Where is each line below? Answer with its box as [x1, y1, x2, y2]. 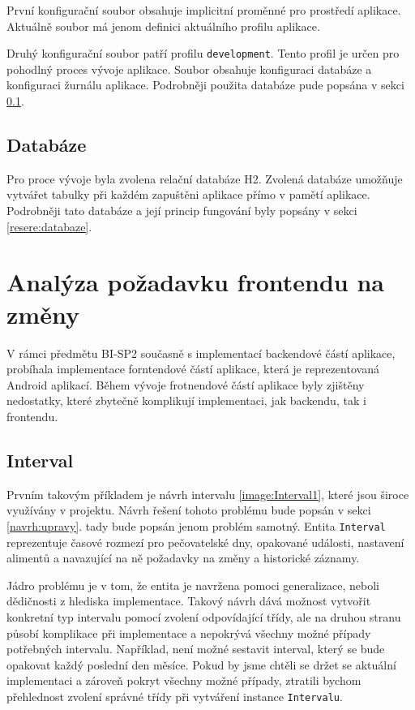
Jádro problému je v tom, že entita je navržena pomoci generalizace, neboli [6, 576, 379, 593]
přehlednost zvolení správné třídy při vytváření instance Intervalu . [6, 687, 343, 704]
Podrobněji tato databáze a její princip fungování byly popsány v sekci [6, 202, 357, 219]
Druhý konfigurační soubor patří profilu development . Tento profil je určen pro [6, 45, 400, 62]
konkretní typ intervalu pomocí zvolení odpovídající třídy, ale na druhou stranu [6, 608, 401, 625]
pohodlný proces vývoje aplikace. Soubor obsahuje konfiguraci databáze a [6, 60, 372, 77]
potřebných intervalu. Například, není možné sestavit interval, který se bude [6, 640, 385, 657]
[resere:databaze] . [6, 217, 92, 235]
